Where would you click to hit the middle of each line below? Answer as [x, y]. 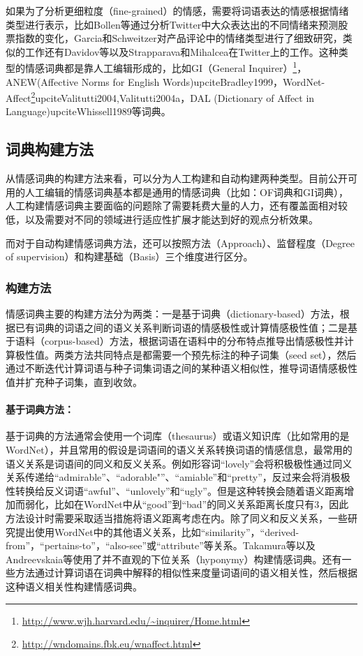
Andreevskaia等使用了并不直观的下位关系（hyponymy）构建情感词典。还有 [174, 559]
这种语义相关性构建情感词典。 [74, 586]
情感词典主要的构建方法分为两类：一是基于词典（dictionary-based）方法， [173, 314]
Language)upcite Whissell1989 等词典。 [88, 111]
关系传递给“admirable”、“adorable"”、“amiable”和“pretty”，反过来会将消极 [173, 477]
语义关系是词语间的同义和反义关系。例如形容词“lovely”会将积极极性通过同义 [179, 463]
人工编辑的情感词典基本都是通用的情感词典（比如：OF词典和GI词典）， [187, 192]
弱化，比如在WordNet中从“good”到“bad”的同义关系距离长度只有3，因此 [187, 504]
